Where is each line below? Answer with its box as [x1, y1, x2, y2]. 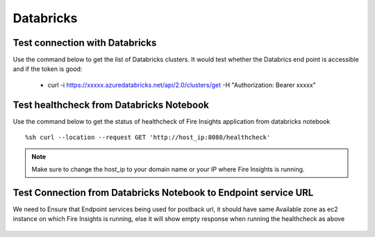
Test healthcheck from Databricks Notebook [12, 99, 210, 111]
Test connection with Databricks [12, 37, 157, 49]
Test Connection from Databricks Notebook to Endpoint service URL [12, 186, 314, 198]
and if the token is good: [12, 65, 83, 73]
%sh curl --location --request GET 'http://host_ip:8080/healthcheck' [25, 133, 271, 142]
